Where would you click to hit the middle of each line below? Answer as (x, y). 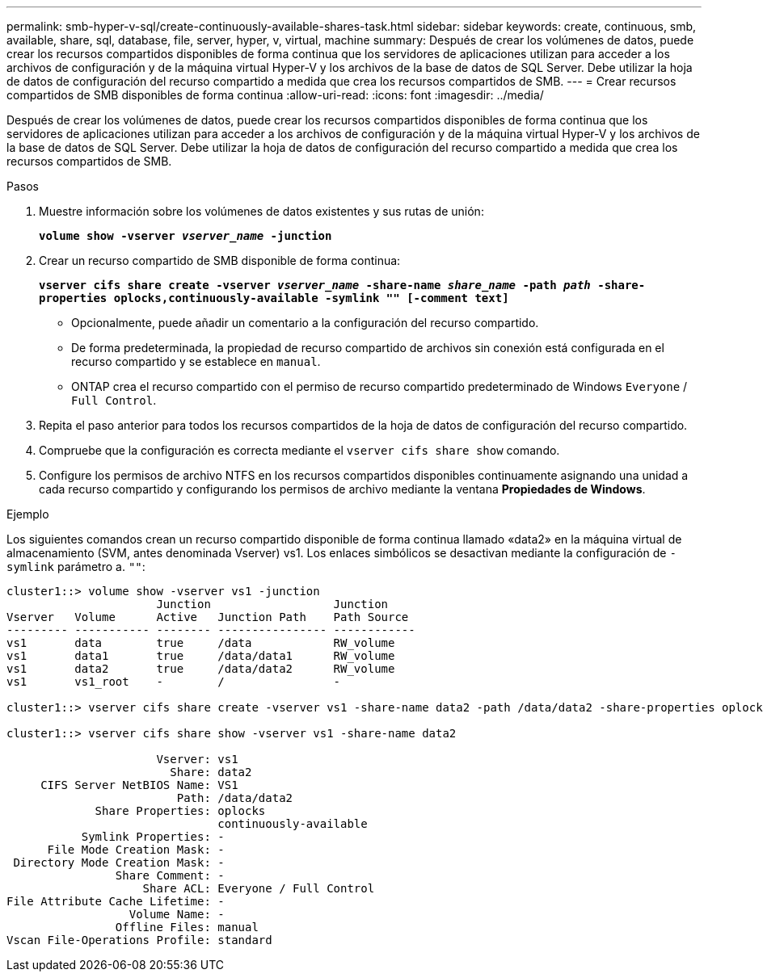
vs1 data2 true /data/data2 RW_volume (201, 669)
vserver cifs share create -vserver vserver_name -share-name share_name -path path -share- (342, 285)
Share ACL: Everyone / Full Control (259, 888)
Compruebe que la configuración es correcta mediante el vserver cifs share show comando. (299, 450)
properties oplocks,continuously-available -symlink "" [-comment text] (274, 298)
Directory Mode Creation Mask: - (119, 863)
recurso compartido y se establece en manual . (196, 361)
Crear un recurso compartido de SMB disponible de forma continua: (220, 260)
